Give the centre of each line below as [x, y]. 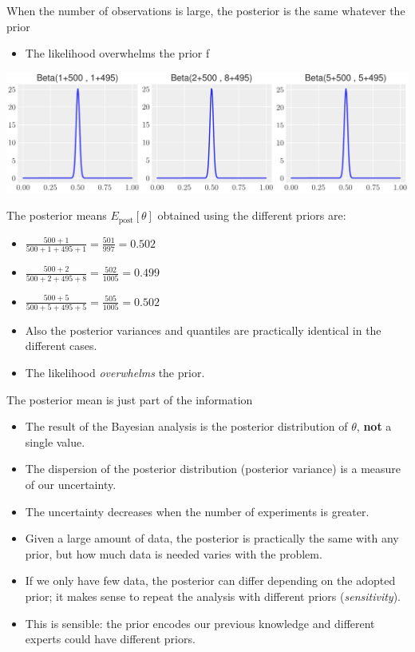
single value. [55, 441]
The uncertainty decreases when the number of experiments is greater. [197, 511]
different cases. [61, 346]
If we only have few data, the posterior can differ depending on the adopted [210, 580]
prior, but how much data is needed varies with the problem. [174, 553]
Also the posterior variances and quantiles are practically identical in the [203, 330]
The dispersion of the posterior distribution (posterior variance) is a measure [213, 469]
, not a [374, 426]
